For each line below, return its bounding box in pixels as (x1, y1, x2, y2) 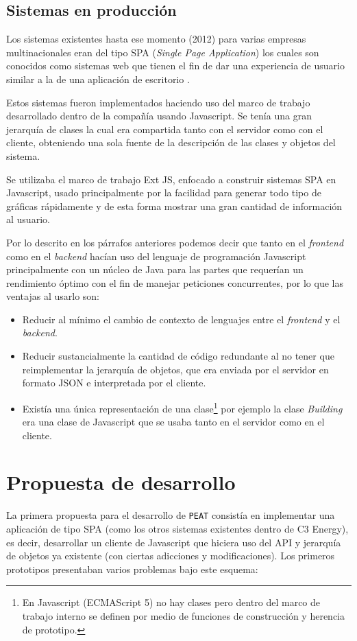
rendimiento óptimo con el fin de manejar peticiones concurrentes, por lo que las (6, 275, 343, 290)
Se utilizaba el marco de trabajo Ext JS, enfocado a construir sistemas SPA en (6, 172, 336, 186)
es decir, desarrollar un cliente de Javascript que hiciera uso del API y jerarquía (6, 535, 341, 549)
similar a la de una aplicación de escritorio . (6, 71, 190, 86)
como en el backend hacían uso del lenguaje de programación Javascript (6, 248, 306, 263)
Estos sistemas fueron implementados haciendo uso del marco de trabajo (6, 95, 310, 109)
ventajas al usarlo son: (6, 289, 99, 303)
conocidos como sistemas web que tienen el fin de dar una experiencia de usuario (6, 58, 345, 73)
